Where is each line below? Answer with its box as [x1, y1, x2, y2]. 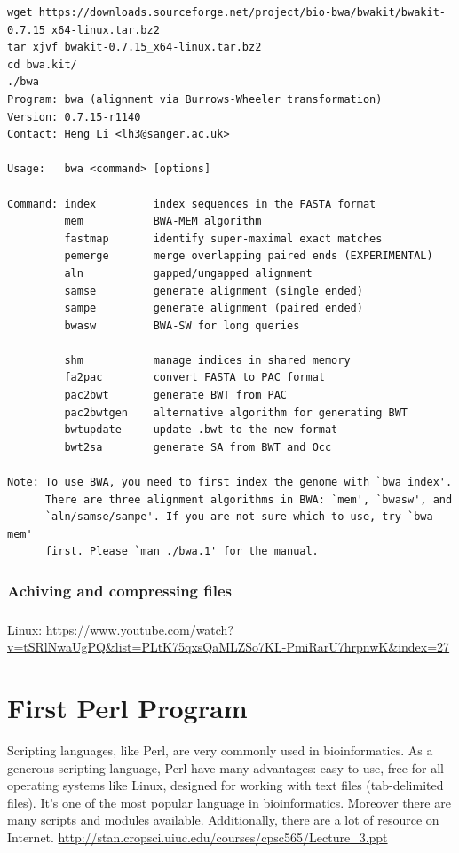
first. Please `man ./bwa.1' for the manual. [44, 545, 319, 558]
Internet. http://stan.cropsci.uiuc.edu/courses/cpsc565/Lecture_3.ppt [7, 828, 388, 847]
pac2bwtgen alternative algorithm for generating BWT [64, 406, 408, 419]
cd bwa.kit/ [7, 58, 77, 71]
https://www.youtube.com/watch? [45, 620, 234, 638]
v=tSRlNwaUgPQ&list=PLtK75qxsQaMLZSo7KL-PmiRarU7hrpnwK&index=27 [7, 637, 450, 656]
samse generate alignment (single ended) [64, 284, 363, 297]
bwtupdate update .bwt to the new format [64, 423, 338, 437]
